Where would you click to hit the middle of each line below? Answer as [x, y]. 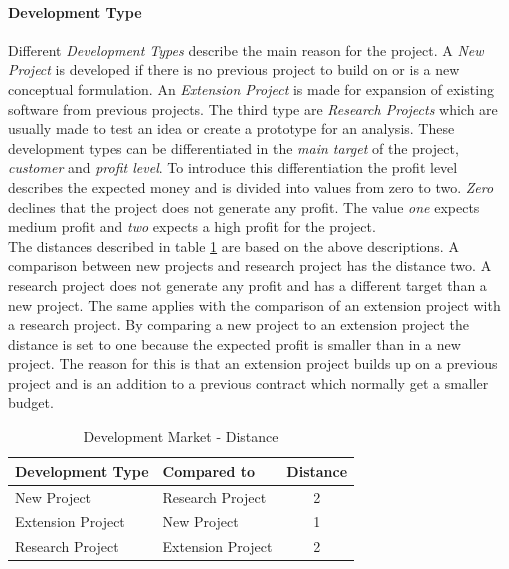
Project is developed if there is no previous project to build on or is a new [234, 69]
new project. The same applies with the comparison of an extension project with [254, 304]
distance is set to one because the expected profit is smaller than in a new [234, 343]
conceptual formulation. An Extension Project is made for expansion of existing [251, 88]
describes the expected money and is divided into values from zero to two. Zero [251, 186]
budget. [31, 402]
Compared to [209, 470]
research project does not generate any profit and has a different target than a [247, 284]
